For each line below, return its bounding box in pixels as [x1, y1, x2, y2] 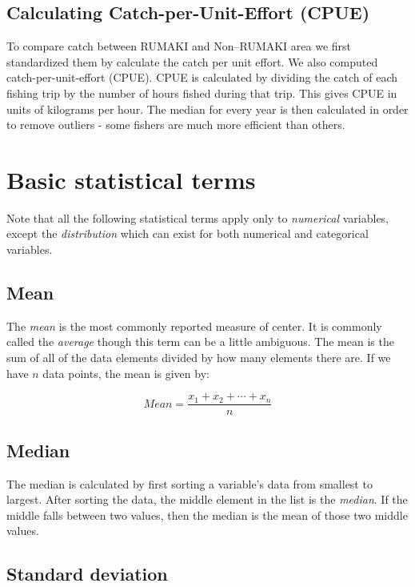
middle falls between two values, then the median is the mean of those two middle [6, 506, 408, 523]
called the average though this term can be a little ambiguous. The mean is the [6, 333, 394, 350]
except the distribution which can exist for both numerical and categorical [6, 225, 369, 242]
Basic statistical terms [6, 163, 256, 195]
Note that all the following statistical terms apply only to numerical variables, [6, 209, 389, 226]
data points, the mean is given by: [42, 364, 209, 381]
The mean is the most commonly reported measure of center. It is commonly [6, 317, 382, 334]
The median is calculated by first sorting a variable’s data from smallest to [6, 475, 373, 492]
